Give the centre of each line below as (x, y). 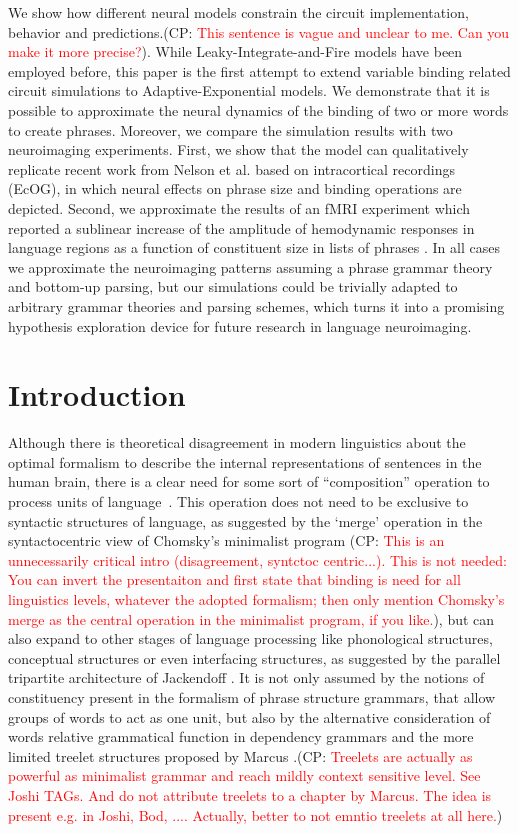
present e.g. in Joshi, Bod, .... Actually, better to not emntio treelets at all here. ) (255, 814)
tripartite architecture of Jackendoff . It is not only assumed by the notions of (246, 677)
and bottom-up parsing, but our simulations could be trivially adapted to (233, 286)
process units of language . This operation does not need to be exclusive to (238, 501)
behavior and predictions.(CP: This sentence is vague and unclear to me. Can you (259, 31)
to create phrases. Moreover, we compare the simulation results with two (230, 129)
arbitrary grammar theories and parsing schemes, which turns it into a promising (256, 305)
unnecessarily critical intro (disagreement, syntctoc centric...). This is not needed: (257, 559)
